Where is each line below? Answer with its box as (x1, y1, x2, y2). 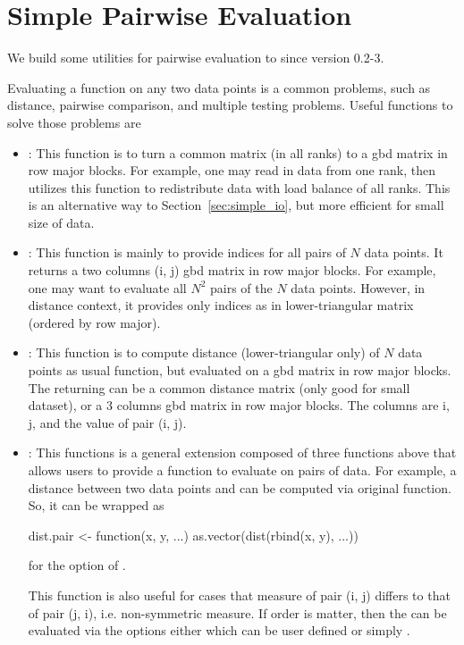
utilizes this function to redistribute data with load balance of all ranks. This (28, 178, 451, 197)
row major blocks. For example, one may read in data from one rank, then (28, 161, 435, 180)
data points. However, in (291, 278, 426, 297)
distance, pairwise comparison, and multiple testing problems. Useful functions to (7, 96, 453, 114)
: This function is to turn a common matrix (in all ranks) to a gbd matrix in (28, 143, 448, 162)
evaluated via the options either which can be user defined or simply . (28, 621, 410, 640)
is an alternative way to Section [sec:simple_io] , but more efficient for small (28, 196, 444, 214)
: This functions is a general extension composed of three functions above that (28, 443, 457, 462)
